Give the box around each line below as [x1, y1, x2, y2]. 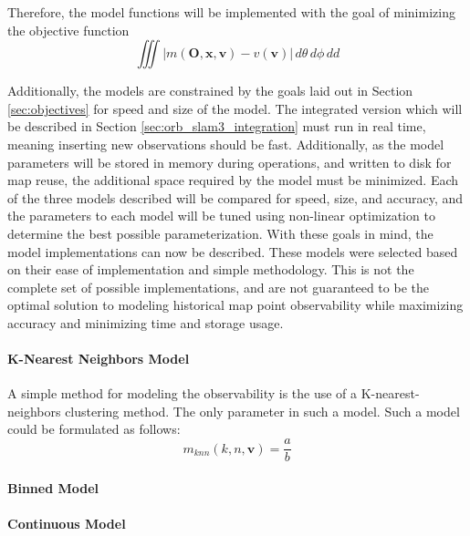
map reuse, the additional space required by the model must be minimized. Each [7, 170, 459, 190]
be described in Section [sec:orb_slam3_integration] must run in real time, [7, 117, 426, 136]
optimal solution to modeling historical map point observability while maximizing [7, 295, 464, 314]
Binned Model [7, 478, 99, 497]
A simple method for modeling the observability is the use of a [7, 384, 358, 403]
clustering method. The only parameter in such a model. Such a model [65, 401, 460, 420]
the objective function [7, 20, 130, 39]
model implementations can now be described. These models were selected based [7, 242, 458, 261]
